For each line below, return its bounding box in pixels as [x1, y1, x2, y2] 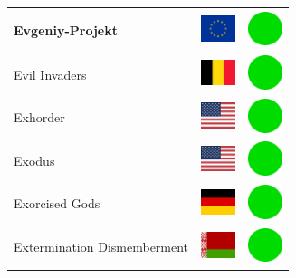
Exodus [14, 150, 55, 169]
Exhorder [14, 108, 65, 127]
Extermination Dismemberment [14, 237, 189, 256]
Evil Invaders [14, 64, 87, 83]
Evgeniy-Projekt [14, 20, 118, 39]
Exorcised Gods [14, 194, 100, 213]
